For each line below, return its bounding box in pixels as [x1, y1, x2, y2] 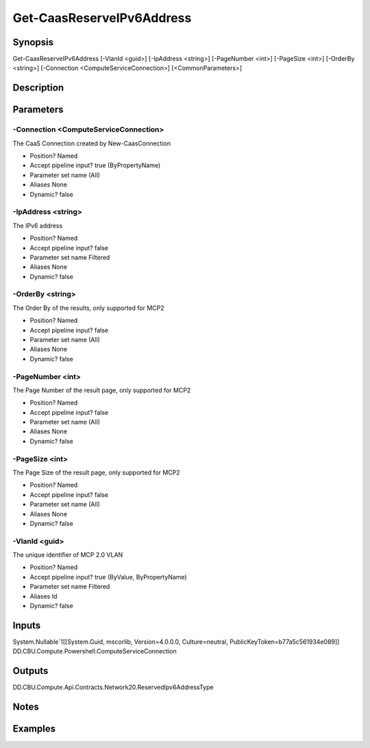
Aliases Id [29, 592, 58, 600]
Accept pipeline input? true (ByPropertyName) [29, 161, 161, 169]
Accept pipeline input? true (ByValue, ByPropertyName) [29, 572, 188, 581]
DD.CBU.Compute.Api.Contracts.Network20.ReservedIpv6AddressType [12, 683, 214, 692]
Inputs [12, 619, 41, 631]
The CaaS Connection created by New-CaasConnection [12, 139, 171, 147]
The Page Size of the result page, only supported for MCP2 [12, 468, 181, 476]
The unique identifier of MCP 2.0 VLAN [12, 551, 123, 559]
